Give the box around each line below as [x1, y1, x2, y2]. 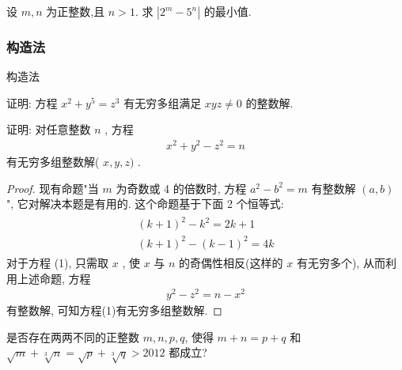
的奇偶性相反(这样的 [179, 254, 283, 270]
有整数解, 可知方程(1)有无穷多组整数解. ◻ [6, 302, 222, 319]
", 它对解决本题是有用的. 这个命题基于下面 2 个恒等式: [6, 195, 284, 212]
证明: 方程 [6, 94, 58, 111]
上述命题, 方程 [17, 270, 91, 286]
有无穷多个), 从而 [296, 254, 385, 270]
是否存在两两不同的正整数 [6, 328, 139, 345]
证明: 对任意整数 [6, 121, 91, 138]
